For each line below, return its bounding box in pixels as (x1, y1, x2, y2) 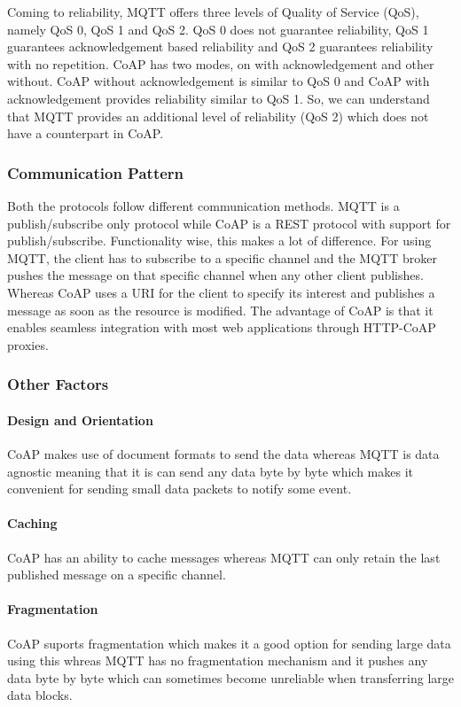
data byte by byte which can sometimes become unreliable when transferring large (7, 668, 455, 687)
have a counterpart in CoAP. (7, 124, 164, 143)
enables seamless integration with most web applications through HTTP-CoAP (7, 318, 436, 337)
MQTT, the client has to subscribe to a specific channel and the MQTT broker (7, 248, 437, 267)
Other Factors (7, 373, 109, 395)
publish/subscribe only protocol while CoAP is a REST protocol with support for (7, 214, 451, 232)
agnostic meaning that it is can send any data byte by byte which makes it (7, 462, 413, 480)
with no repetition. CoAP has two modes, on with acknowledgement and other (7, 54, 434, 73)
